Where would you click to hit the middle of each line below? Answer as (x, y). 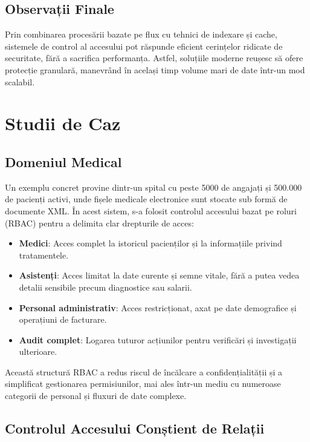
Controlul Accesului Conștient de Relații (135, 428)
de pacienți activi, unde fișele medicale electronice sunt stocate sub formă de (146, 199)
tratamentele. (44, 255)
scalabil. (20, 81)
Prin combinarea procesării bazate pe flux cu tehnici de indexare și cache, (141, 34)
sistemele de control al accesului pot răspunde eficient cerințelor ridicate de (144, 46)
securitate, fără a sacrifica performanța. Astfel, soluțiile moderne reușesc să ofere (154, 58)
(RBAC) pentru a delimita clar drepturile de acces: (99, 223)
